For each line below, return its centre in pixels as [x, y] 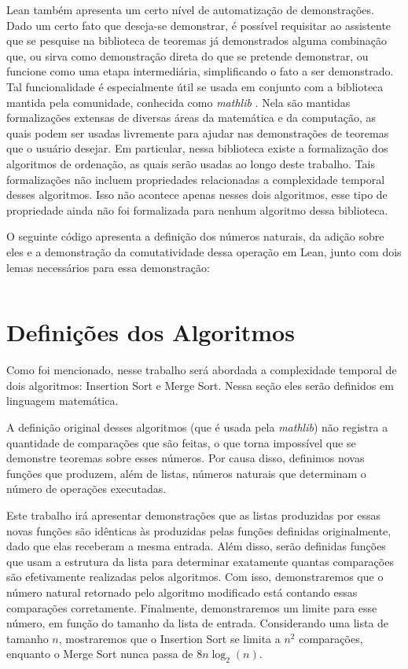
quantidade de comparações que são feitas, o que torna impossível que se [181, 442]
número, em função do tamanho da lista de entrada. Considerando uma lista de [198, 623]
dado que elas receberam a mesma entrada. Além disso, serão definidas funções [196, 546]
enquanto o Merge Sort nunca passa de [100, 654]
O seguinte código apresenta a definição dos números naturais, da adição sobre [195, 236]
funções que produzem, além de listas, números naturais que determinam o [186, 473]
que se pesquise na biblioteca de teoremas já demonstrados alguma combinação [197, 40]
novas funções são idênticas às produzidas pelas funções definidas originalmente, [199, 530]
